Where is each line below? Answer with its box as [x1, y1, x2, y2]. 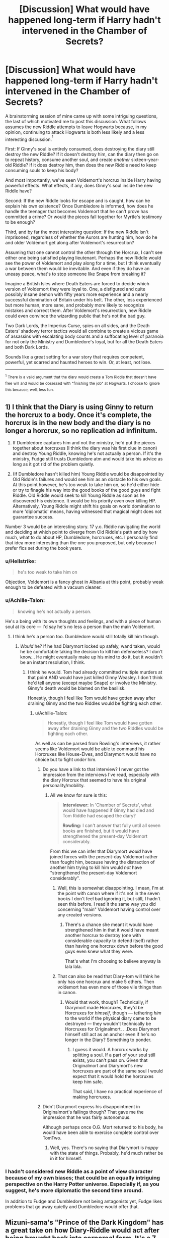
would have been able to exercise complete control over [42, 1129, 159, 1136]
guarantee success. [12, 514, 54, 520]
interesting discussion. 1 [5, 134, 54, 142]
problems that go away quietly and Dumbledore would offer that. [5, 1204, 139, 1210]
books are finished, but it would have [62, 828, 139, 834]
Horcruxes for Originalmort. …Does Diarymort [65, 1026, 160, 1032]
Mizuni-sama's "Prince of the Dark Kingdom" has [5, 1218, 164, 1227]
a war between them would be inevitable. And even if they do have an [5, 266, 150, 272]
